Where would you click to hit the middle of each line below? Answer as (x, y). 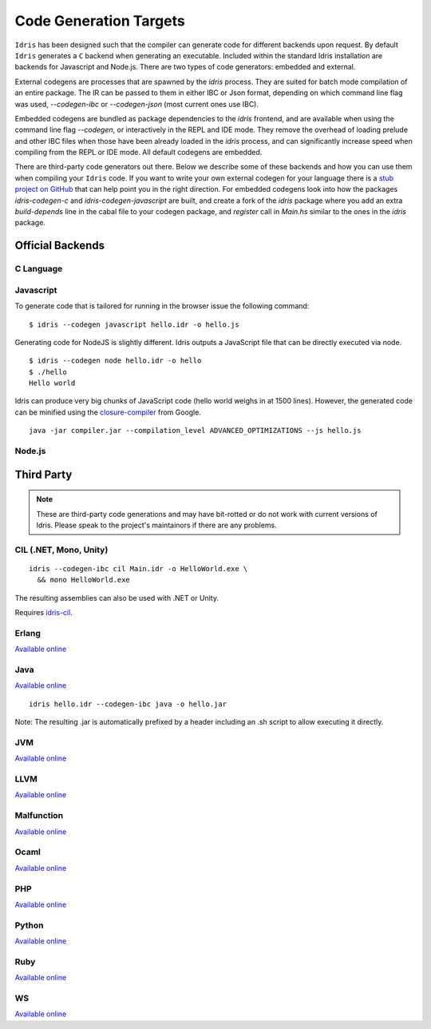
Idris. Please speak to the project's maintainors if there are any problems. (156, 525)
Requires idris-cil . (44, 613)
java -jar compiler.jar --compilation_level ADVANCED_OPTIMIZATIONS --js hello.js (195, 431)
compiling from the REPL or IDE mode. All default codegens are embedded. (138, 153)
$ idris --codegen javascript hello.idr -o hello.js (134, 324)
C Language (39, 269)
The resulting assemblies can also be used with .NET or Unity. (117, 598)
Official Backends (60, 246)
